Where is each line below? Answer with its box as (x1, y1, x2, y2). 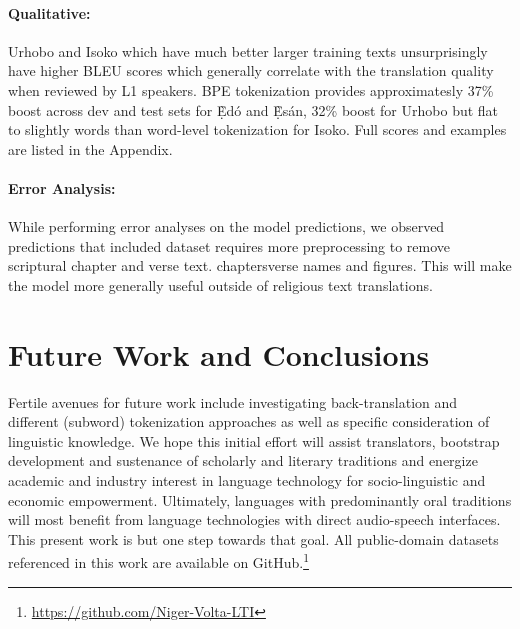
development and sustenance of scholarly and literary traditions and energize (8, 450, 478, 471)
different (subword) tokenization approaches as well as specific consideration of (8, 411, 490, 432)
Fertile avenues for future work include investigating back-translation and (8, 391, 458, 412)
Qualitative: (8, 2, 91, 23)
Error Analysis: (8, 177, 116, 198)
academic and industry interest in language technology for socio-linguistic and (8, 470, 486, 491)
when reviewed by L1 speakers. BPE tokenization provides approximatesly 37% (8, 79, 494, 100)
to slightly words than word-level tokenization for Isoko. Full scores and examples (8, 119, 507, 140)
